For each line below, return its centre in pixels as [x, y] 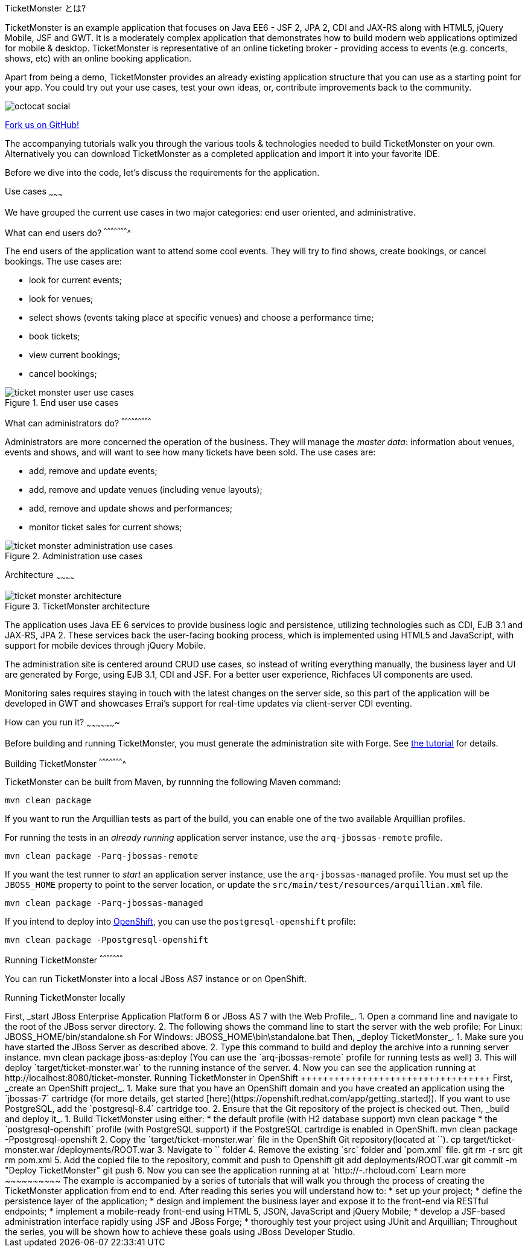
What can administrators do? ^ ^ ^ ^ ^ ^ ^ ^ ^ [78, 422]
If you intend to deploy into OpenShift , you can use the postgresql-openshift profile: [180, 922]
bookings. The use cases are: [63, 262]
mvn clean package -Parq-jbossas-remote [102, 856]
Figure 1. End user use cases [62, 403]
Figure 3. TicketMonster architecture [78, 606]
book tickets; [55, 336]
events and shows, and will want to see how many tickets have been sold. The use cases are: [190, 452]
